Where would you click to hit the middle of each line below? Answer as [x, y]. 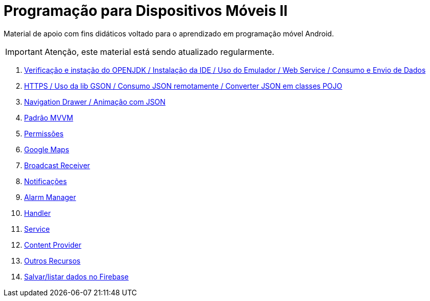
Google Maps [47, 149]
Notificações [46, 181]
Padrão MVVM [49, 117]
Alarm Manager [50, 197]
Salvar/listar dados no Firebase [77, 276]
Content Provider [53, 245]
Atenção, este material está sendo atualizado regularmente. [159, 52]
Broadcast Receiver [57, 165]
